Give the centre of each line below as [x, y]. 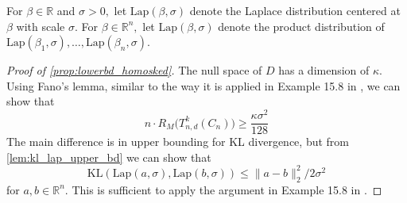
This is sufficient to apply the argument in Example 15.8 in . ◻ [227, 189]
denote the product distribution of [301, 26]
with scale [41, 26]
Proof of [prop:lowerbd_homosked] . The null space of [134, 70]
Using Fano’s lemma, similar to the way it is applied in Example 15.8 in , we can [203, 85]
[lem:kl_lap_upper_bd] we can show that [109, 157]
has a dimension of [324, 70]
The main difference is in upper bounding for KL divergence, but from [178, 142]
